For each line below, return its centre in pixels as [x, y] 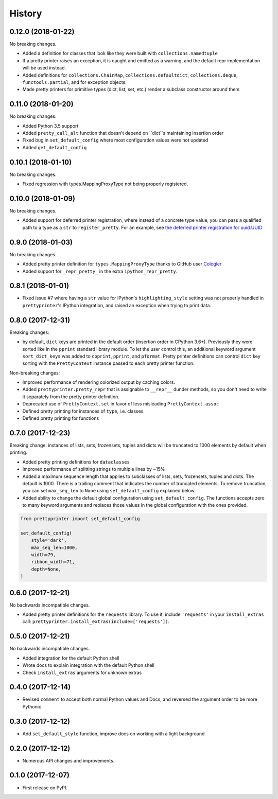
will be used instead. [44, 68]
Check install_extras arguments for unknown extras [82, 672]
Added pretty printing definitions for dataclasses [76, 462]
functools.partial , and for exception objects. [75, 82]
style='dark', [49, 540]
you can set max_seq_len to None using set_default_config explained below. [109, 491]
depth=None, [46, 569]
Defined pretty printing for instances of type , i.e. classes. [84, 411]
